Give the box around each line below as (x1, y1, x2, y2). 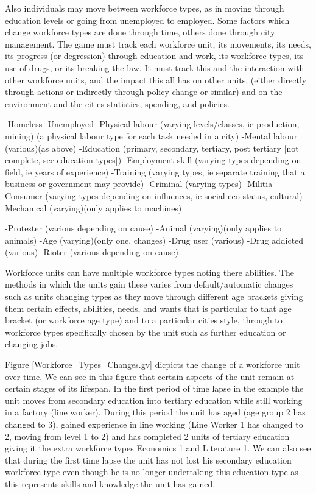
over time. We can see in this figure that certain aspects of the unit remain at (5, 370, 295, 383)
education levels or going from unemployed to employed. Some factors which (5, 13, 290, 26)
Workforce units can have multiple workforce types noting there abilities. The (5, 266, 294, 278)
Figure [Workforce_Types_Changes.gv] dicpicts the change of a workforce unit (5, 358, 300, 371)
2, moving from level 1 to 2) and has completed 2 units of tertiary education (5, 429, 290, 442)
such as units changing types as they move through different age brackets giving (5, 290, 303, 303)
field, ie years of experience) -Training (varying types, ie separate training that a (5, 165, 305, 178)
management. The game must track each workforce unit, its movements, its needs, (5, 37, 311, 50)
